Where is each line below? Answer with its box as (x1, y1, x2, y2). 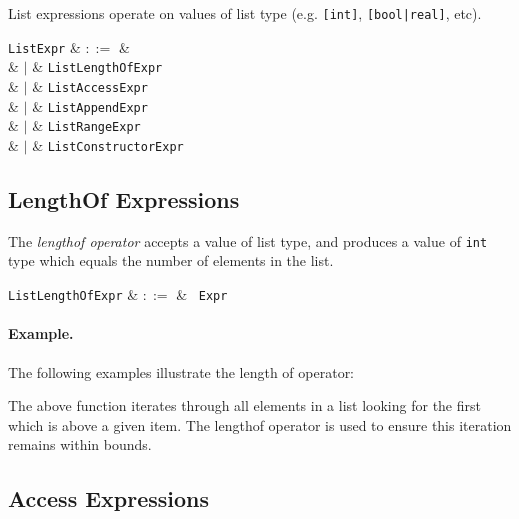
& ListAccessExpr (32, 75, 148, 96)
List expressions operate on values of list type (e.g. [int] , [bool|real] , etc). (8, 3, 482, 23)
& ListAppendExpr (32, 95, 148, 116)
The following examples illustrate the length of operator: (8, 361, 355, 382)
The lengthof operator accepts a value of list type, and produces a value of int (8, 230, 488, 251)
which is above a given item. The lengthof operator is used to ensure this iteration (8, 414, 512, 435)
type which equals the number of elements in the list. (8, 250, 334, 271)
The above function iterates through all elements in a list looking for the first (8, 395, 481, 416)
